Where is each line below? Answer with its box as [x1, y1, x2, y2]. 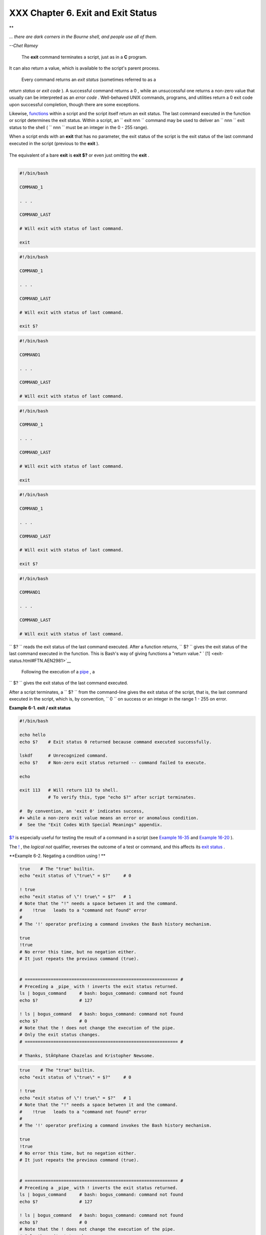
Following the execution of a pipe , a [21, 668, 95, 674]
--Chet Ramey [9, 42, 38, 49]
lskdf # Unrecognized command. [19, 753, 108, 758]
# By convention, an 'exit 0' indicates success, [19, 808, 145, 814]
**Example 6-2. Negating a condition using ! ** [9, 853, 106, 859]
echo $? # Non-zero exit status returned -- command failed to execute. [19, 760, 207, 765]
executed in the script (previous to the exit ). [9, 140, 100, 146]
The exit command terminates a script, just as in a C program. [21, 54, 147, 60]
